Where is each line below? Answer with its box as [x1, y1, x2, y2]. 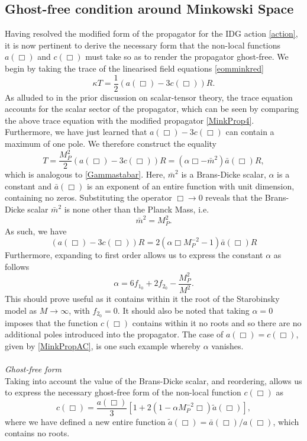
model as [5, 304, 37, 316]
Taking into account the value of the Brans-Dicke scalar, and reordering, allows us [5, 374, 302, 387]
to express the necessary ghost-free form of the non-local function [5, 386, 241, 398]
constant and [5, 179, 52, 192]
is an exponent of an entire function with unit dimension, [86, 179, 295, 192]
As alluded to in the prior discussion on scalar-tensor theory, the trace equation [5, 91, 293, 103]
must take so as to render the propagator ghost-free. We [85, 50, 289, 63]
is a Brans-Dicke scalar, [181, 168, 266, 181]
